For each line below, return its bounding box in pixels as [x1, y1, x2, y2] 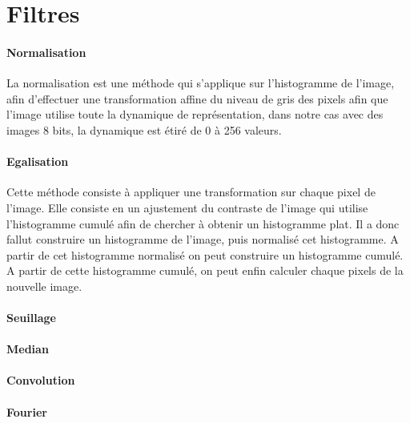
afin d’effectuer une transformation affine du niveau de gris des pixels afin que [6, 90, 388, 107]
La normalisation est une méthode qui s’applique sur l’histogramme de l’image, [6, 75, 395, 91]
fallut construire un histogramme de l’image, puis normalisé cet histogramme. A [6, 231, 399, 248]
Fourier [6, 403, 47, 420]
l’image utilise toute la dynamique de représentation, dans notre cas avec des [6, 106, 384, 123]
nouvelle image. [6, 277, 82, 294]
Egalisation [6, 153, 69, 170]
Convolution [6, 372, 75, 389]
